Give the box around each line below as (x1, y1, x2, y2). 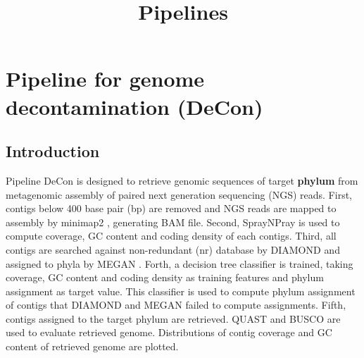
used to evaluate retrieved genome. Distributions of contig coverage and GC (6, 325, 332, 340)
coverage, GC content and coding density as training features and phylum (6, 270, 324, 285)
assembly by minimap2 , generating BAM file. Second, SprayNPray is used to (6, 214, 340, 229)
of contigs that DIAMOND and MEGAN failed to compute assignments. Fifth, (6, 297, 346, 312)
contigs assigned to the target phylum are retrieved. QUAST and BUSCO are (6, 311, 341, 326)
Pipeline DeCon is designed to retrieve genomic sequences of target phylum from (6, 173, 358, 187)
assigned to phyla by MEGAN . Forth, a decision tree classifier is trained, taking (6, 256, 353, 271)
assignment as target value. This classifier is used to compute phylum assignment (6, 283, 356, 298)
